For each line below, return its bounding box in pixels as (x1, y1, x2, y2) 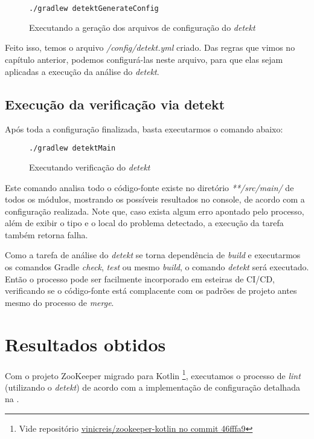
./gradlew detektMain (29, 144, 116, 153)
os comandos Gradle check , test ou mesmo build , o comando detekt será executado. (5, 261, 309, 273)
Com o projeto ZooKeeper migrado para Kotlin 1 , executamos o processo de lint (5, 367, 301, 382)
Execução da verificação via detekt (5, 94, 225, 113)
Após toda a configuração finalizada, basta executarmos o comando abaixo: (5, 123, 283, 135)
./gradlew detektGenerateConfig (29, 4, 159, 13)
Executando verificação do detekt (29, 160, 150, 173)
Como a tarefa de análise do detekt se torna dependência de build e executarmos (5, 249, 301, 261)
